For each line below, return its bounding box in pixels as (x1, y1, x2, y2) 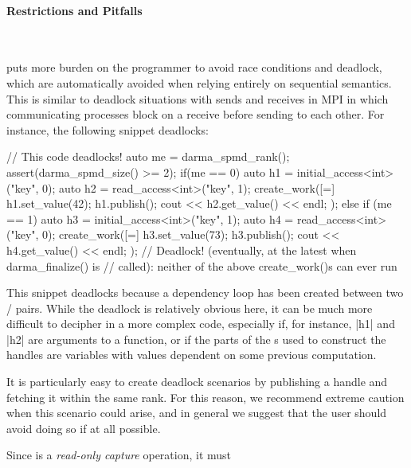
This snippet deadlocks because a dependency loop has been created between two (6, 284, 404, 301)
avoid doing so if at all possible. (6, 419, 161, 436)
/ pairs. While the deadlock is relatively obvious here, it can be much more (6, 299, 373, 316)
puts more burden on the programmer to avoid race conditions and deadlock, (6, 59, 382, 76)
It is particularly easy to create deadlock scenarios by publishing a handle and (6, 373, 388, 390)
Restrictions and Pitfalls (6, 2, 143, 18)
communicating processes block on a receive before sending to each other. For (6, 106, 385, 123)
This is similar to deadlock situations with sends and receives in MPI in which (6, 90, 389, 107)
